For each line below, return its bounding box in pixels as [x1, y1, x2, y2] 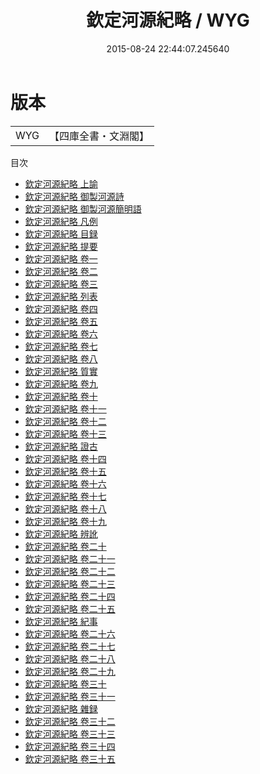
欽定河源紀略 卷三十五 [24, 752, 116, 765]
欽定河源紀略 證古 [24, 440, 98, 452]
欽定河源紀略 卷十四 [24, 452, 107, 465]
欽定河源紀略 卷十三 [24, 427, 107, 440]
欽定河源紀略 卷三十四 [24, 740, 116, 752]
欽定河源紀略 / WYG [86, 9, 250, 32]
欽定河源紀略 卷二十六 [24, 627, 116, 640]
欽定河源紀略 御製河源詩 [24, 190, 125, 202]
